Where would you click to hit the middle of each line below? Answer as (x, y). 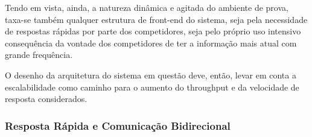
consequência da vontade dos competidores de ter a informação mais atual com (151, 43)
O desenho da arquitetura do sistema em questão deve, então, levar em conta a (151, 75)
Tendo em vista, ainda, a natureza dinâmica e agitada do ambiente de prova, (147, 7)
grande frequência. (39, 55)
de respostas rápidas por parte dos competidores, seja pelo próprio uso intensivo (153, 31)
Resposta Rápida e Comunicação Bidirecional (118, 125)
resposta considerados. (46, 99)
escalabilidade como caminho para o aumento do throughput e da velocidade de (152, 87)
